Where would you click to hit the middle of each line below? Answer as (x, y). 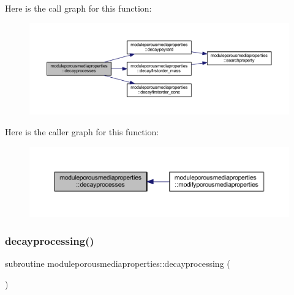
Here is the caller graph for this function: (82, 132)
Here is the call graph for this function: (78, 8)
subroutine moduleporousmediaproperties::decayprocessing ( (118, 263)
